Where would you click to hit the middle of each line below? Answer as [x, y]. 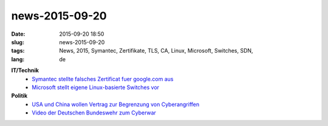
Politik [19, 96]
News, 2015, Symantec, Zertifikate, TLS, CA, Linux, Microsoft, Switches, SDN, [156, 51]
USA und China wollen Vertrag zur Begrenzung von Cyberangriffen [116, 104]
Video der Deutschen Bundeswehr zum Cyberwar [94, 113]
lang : [18, 59]
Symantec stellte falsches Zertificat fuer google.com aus [103, 79]
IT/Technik [25, 70]
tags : [18, 51]
